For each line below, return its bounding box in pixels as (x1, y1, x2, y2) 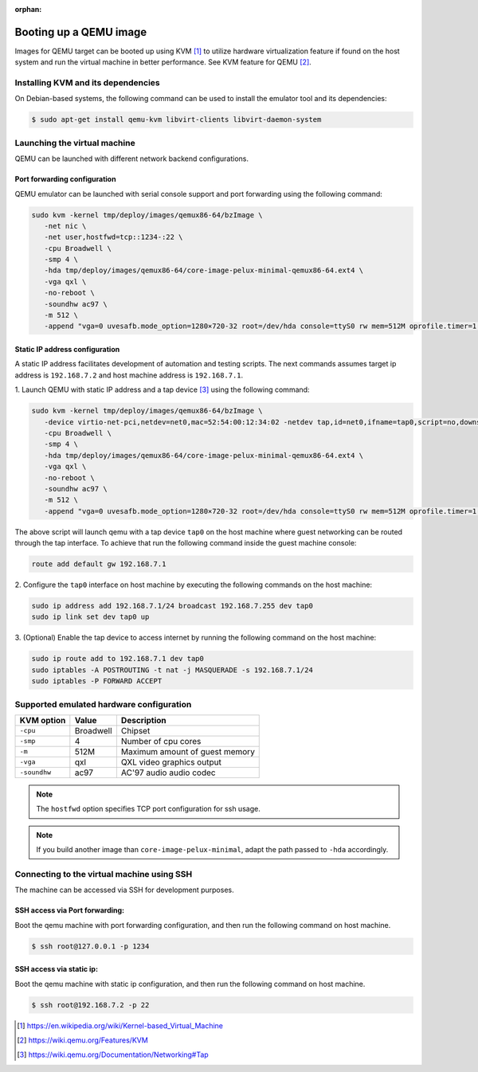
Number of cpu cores (120, 735, 202, 746)
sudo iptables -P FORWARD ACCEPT (31, 677, 163, 686)
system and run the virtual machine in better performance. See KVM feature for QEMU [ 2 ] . (14, 57, 312, 67)
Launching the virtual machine (14, 137, 135, 148)
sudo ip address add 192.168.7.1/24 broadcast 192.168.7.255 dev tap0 (31, 601, 314, 611)
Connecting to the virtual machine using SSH (14, 868, 193, 879)
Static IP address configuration (14, 345, 120, 354)
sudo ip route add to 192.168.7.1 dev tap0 (31, 654, 205, 663)
